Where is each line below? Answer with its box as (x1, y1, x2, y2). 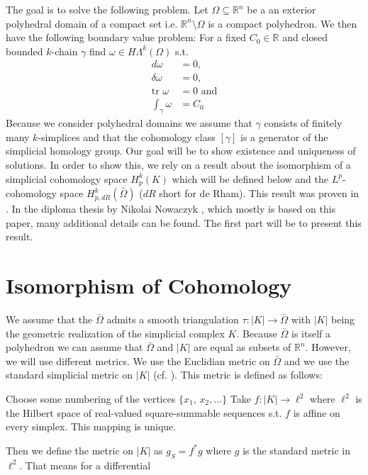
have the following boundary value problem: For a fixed (6, 30, 247, 45)
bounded (6, 43, 43, 58)
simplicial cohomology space (6, 171, 128, 186)
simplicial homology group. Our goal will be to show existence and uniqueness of (6, 143, 356, 158)
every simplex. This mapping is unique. (6, 419, 177, 434)
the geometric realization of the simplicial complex (6, 325, 225, 340)
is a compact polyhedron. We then (208, 16, 357, 30)
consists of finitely (264, 116, 342, 130)
